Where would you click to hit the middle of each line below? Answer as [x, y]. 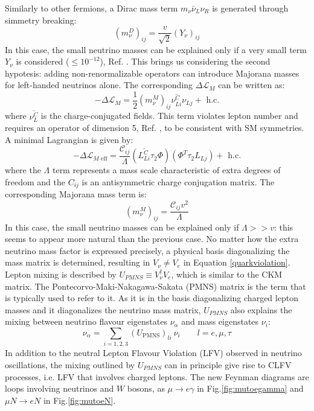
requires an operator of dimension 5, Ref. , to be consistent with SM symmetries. [155, 128]
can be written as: [252, 85]
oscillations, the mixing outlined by [70, 364]
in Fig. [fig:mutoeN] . [79, 400]
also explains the [261, 309]
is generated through [250, 8]
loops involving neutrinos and [59, 388]
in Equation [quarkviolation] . [237, 262]
